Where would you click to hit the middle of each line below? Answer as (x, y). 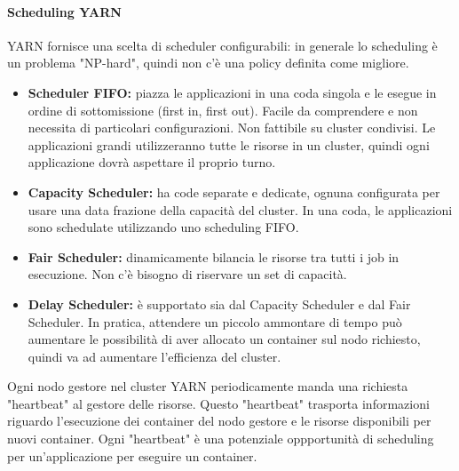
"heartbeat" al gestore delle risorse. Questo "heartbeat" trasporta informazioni (218, 403)
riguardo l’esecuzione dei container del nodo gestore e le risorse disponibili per (219, 421)
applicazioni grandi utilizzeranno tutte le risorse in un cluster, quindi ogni (229, 144)
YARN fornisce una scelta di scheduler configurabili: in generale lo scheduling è (222, 45)
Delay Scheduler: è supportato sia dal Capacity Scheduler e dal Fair (219, 303)
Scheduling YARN (64, 11)
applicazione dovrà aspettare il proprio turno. (152, 162)
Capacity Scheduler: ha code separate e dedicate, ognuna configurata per (234, 192)
